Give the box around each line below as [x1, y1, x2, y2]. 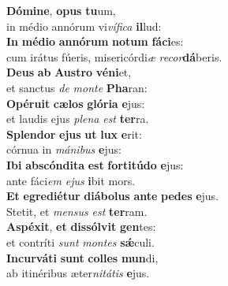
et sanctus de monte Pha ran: [6, 79, 148, 95]
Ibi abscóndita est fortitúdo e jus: [6, 156, 184, 173]
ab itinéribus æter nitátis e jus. [6, 265, 150, 281]
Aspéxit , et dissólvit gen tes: [6, 218, 156, 235]
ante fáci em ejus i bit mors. [6, 172, 136, 188]
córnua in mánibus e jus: [6, 141, 121, 158]
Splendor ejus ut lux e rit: [6, 125, 142, 142]
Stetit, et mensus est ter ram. [6, 202, 148, 219]
